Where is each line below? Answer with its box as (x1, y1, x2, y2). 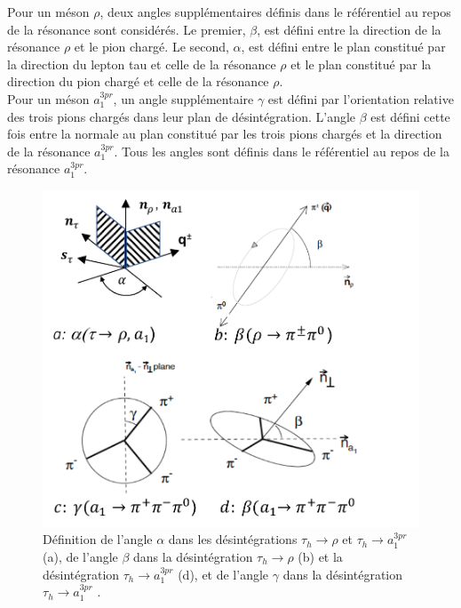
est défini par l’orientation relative (267, 89, 454, 108)
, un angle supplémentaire (113, 89, 254, 108)
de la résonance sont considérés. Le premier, (7, 20, 246, 38)
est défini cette (370, 107, 450, 125)
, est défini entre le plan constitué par (241, 37, 446, 56)
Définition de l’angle (43, 530, 153, 548)
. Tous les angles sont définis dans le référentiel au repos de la (114, 141, 450, 160)
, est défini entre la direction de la (257, 20, 441, 38)
